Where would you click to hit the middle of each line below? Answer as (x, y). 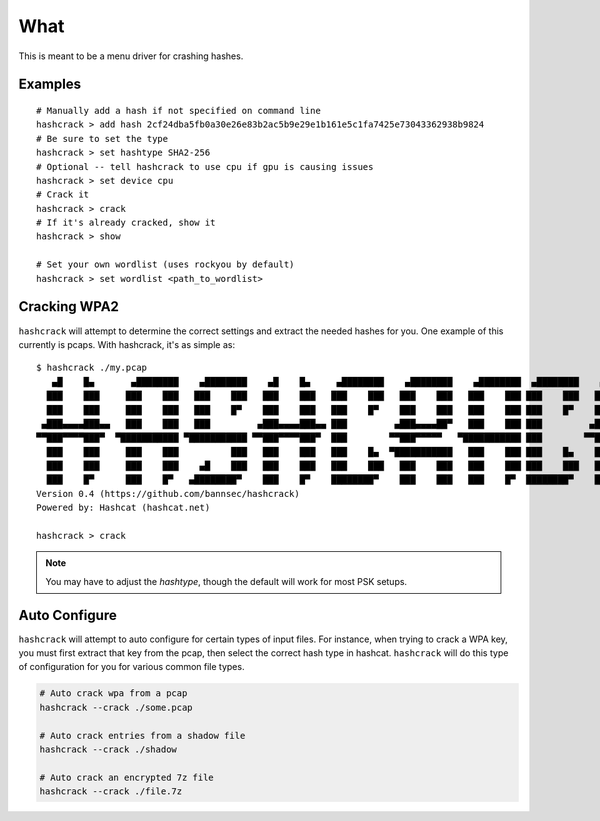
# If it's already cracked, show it (126, 223)
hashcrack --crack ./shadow (108, 749)
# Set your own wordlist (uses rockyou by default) (165, 264)
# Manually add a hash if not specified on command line (179, 110)
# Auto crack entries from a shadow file (142, 735)
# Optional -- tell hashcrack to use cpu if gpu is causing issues (205, 166)
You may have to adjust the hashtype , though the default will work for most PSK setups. (226, 581)
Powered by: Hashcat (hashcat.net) (123, 508)
